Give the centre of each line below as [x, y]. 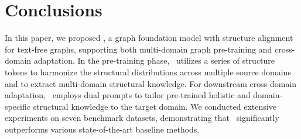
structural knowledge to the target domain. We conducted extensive [155, 106]
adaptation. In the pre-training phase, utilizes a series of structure [154, 60]
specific [18, 106]
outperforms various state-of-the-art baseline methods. [102, 129]
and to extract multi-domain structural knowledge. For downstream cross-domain [151, 83]
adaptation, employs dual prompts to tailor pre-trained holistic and [128, 95]
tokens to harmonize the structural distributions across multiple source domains [148, 72]
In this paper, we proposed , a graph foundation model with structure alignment [149, 38]
